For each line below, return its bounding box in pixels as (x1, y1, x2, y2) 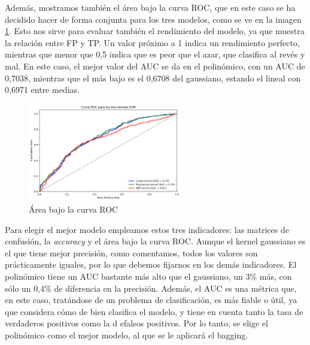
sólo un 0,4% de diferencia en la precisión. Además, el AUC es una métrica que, (5, 282, 297, 294)
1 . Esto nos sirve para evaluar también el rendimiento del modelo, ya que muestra (5, 25, 305, 37)
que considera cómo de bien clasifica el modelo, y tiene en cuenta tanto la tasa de (5, 305, 303, 317)
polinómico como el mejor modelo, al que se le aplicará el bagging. (5, 329, 248, 341)
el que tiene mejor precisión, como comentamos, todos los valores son (5, 246, 258, 259)
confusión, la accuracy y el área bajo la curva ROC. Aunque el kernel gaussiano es (5, 235, 306, 247)
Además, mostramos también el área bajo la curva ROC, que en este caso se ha (5, 1, 296, 13)
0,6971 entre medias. (5, 83, 80, 96)
